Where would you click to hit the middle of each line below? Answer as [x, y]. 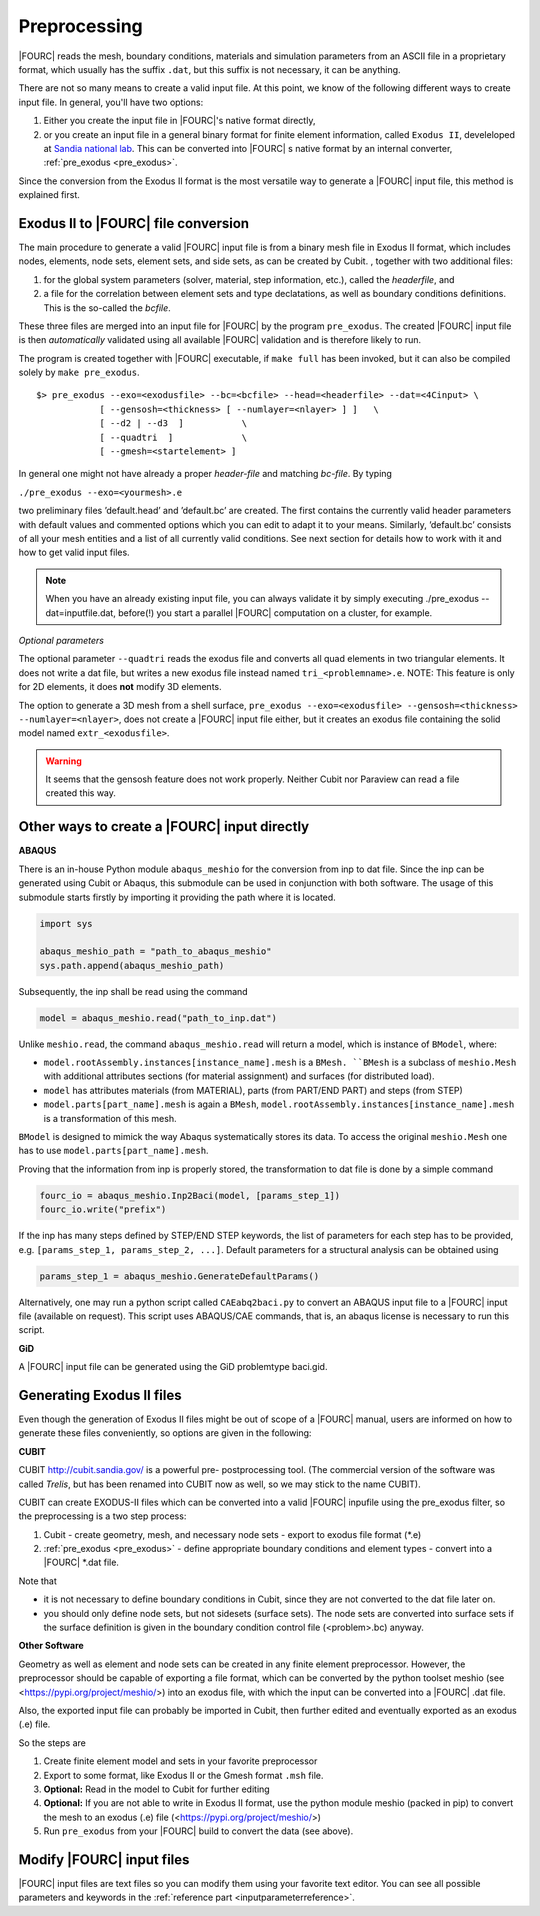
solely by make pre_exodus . [79, 372]
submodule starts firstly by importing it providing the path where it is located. [177, 897]
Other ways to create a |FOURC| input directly [164, 826]
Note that [37, 1581]
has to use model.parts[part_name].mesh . [113, 1151]
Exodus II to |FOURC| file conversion [134, 223]
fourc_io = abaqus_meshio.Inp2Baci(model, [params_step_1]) [190, 1195]
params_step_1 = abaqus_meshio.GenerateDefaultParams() [179, 1276]
